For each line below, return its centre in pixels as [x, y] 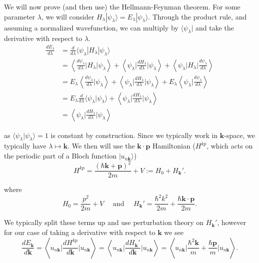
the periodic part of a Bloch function [60, 156]
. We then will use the [101, 146]
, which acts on [230, 146]
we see [174, 232]
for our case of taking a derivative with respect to [80, 232]
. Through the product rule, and [197, 16]
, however [232, 222]
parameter [20, 16]
